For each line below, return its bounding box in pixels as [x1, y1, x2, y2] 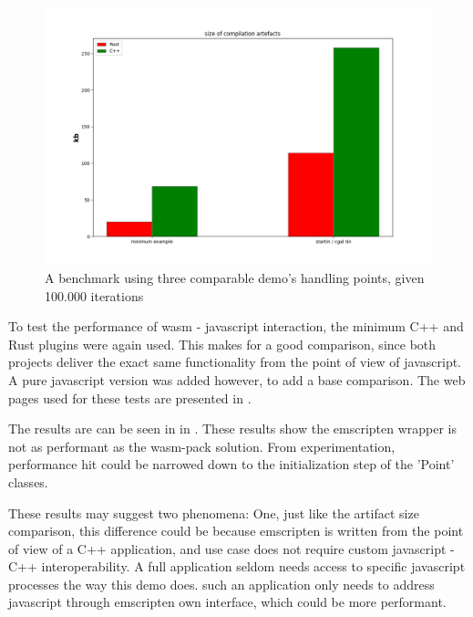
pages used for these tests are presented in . [8, 388, 252, 407]
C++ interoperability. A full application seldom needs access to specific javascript [8, 557, 466, 576]
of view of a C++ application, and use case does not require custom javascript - [8, 539, 455, 558]
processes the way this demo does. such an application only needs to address [8, 574, 435, 593]
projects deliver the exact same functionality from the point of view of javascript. [8, 352, 461, 371]
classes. [8, 472, 48, 491]
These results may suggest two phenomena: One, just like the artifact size [8, 503, 419, 522]
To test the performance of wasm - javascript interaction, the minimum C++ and [8, 317, 464, 336]
